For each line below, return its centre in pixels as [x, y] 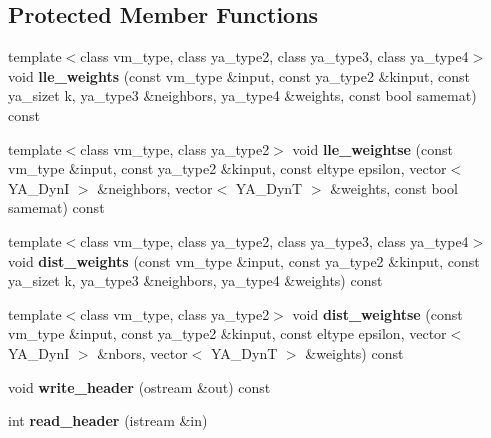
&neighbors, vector [155, 187]
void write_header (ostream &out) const [139, 386]
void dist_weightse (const [377, 313]
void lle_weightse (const [372, 148]
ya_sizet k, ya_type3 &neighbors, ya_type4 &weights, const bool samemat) [242, 95]
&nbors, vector [142, 352]
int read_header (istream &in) [108, 420]
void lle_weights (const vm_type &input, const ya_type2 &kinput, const [239, 75]
